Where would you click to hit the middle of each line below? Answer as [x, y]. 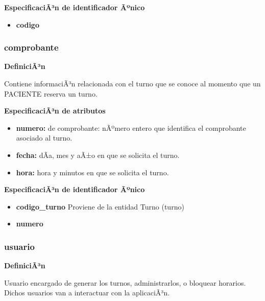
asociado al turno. [44, 138]
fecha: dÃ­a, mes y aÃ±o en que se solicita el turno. [98, 155]
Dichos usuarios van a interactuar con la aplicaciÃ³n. [87, 293]
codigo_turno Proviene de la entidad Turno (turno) [100, 206]
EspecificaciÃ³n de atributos [55, 111]
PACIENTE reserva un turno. [51, 93]
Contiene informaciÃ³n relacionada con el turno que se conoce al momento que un [132, 83]
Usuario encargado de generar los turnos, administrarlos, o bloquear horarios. [125, 282]
